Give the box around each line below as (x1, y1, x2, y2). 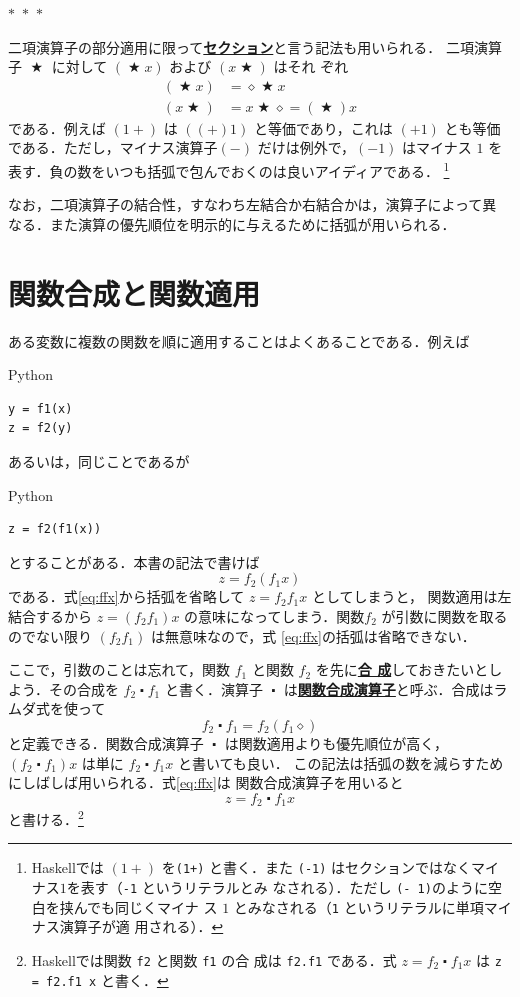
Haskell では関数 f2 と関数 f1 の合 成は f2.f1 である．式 (31, 949, 397, 970)
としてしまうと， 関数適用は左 (311, 586, 512, 607)
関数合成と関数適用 (8, 272, 261, 313)
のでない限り (8, 625, 92, 646)
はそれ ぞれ (273, 56, 349, 77)
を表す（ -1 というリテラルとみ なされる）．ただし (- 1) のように (66, 877, 488, 898)
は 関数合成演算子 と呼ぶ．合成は (283, 678, 494, 699)
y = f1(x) (8, 401, 73, 416)
